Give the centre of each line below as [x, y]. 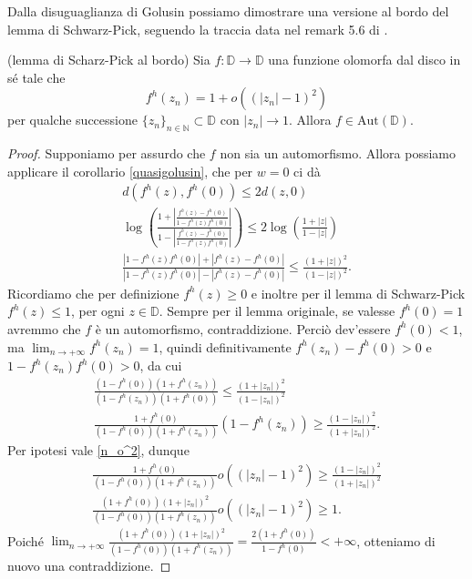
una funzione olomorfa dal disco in [364, 60]
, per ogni [97, 311]
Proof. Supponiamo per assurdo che [107, 153]
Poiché [26, 540]
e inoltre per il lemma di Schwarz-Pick [358, 293]
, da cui [161, 365]
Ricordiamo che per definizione [93, 293]
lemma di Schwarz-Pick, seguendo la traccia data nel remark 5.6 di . [198, 29]
